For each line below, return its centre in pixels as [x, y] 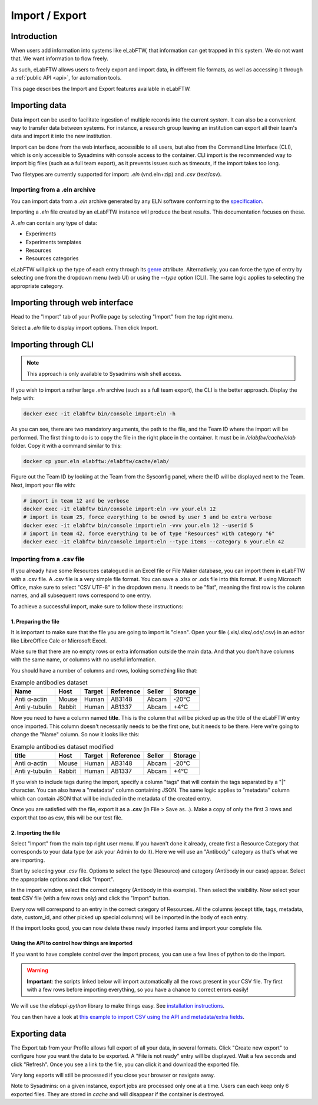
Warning [37, 970]
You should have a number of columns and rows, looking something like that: [104, 670]
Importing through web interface [72, 303]
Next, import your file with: [43, 485]
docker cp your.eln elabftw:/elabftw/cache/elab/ [96, 461]
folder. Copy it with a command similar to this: [66, 446]
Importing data [39, 105]
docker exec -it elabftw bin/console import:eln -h [100, 414]
